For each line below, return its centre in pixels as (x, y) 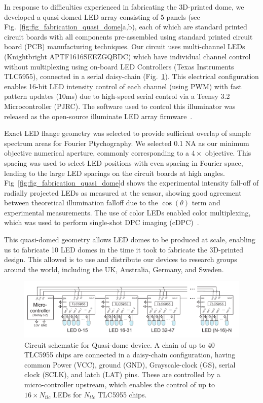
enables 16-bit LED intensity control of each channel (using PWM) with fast (123, 86)
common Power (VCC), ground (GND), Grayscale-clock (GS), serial (130, 364)
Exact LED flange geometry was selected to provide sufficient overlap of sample (127, 133)
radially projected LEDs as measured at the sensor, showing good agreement (123, 192)
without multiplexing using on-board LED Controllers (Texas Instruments (119, 66)
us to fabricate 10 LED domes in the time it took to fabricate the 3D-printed (124, 249)
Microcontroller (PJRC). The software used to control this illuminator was (120, 106)
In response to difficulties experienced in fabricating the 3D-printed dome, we (124, 7)
